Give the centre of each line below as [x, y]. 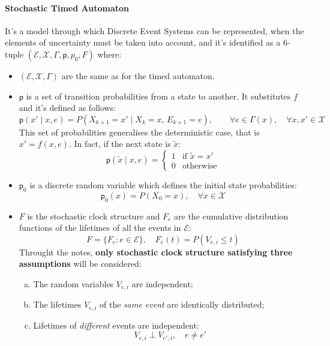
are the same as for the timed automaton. [138, 75]
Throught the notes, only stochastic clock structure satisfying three [156, 252]
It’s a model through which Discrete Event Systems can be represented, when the [154, 30]
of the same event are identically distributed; [182, 304]
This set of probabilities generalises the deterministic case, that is [139, 132]
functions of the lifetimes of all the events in [100, 228]
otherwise [199, 166]
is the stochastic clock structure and [94, 216]
